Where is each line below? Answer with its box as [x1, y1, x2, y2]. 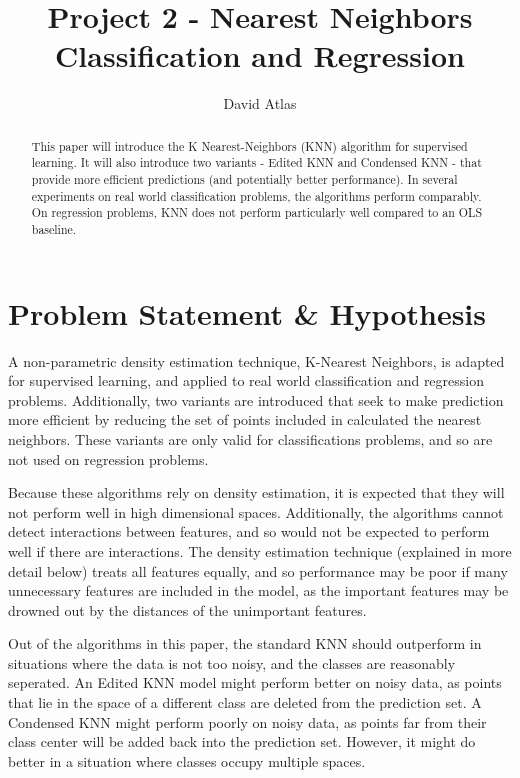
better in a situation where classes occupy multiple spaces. [8, 750, 366, 771]
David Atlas [223, 93, 297, 114]
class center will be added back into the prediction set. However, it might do [8, 731, 476, 752]
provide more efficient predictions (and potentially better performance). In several [31, 171, 458, 188]
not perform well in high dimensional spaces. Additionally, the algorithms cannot [8, 501, 504, 522]
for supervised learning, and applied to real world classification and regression [8, 370, 484, 391]
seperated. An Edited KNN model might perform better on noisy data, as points [8, 672, 502, 693]
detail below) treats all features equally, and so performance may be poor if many [8, 560, 508, 581]
